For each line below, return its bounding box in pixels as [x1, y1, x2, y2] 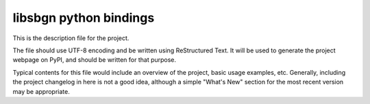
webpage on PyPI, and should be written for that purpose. [12, 56, 177, 64]
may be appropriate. [12, 87, 70, 95]
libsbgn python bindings [12, 10, 155, 25]
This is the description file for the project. [12, 34, 129, 42]
